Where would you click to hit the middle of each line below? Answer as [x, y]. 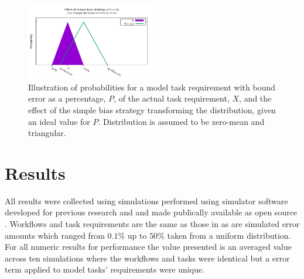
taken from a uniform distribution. [229, 235]
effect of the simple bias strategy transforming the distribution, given [152, 109]
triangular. [47, 133]
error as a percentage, [67, 98]
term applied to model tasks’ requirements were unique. [105, 269]
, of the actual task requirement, [172, 98]
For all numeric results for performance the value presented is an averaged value [148, 247]
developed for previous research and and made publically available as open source [151, 212]
